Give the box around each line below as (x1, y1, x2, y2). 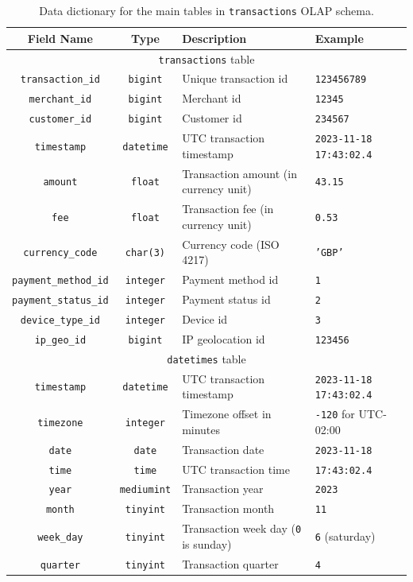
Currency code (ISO (182, 235, 280, 252)
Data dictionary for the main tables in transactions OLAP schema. (39, 2, 374, 18)
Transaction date (182, 440, 264, 457)
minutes (182, 421, 221, 437)
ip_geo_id (34, 334, 87, 346)
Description (182, 29, 247, 46)
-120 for (315, 405, 355, 422)
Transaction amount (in (182, 165, 297, 181)
